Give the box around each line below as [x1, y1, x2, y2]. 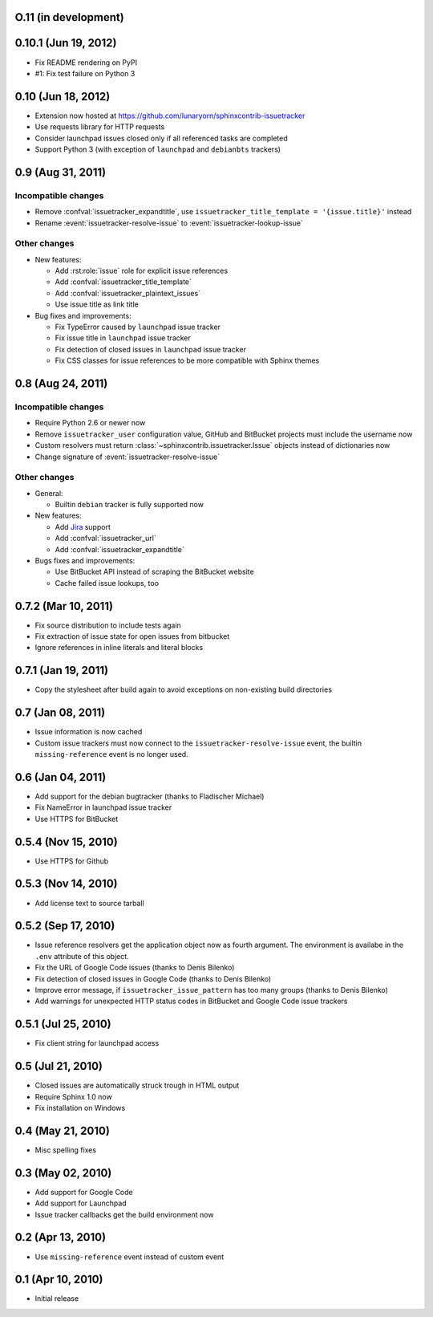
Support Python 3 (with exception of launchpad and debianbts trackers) [34, 144, 281, 154]
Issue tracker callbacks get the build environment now [34, 1209, 214, 1219]
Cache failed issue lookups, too [55, 578, 160, 587]
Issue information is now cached [34, 727, 143, 737]
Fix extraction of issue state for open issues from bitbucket [34, 632, 230, 641]
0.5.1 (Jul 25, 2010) [14, 1018, 111, 1031]
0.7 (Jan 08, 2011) [14, 706, 106, 720]
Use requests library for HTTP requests [34, 122, 165, 132]
